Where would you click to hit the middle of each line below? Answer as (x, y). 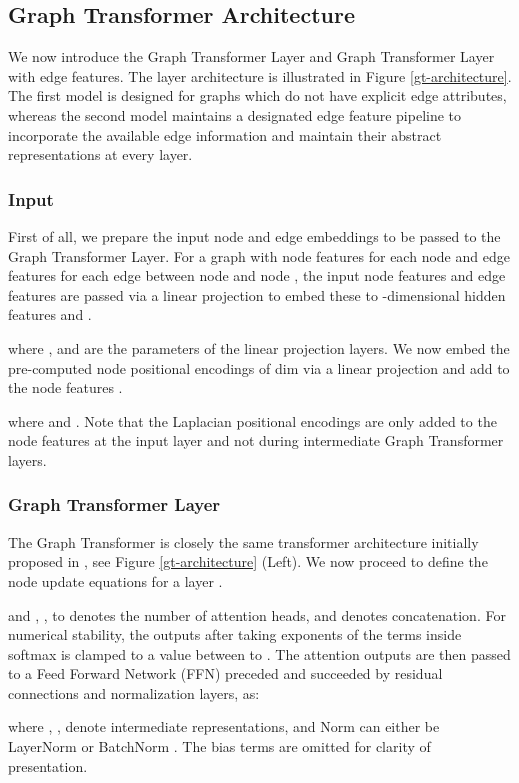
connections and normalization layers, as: (134, 692)
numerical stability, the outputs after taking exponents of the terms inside (235, 634)
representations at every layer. (100, 154)
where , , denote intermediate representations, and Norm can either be (224, 726)
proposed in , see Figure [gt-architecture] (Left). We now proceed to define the (248, 561)
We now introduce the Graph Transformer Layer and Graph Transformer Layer (251, 56)
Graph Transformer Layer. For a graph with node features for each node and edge (259, 255)
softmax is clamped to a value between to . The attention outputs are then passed (259, 653)
